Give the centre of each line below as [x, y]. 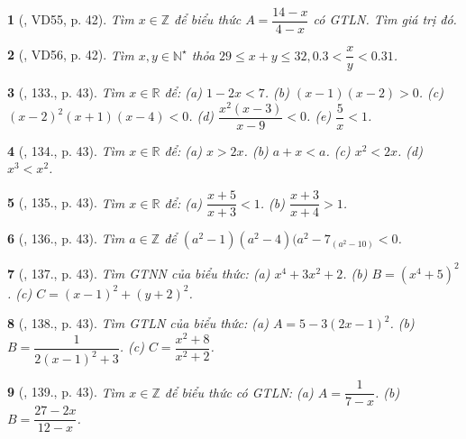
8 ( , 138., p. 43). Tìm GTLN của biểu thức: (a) [138, 323]
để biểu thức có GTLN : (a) [239, 392]
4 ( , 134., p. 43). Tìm [66, 150]
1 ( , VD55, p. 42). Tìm [71, 19]
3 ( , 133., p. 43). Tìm [66, 92]
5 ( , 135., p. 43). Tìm [66, 202]
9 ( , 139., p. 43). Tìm [66, 392]
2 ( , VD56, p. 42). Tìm [71, 55]
